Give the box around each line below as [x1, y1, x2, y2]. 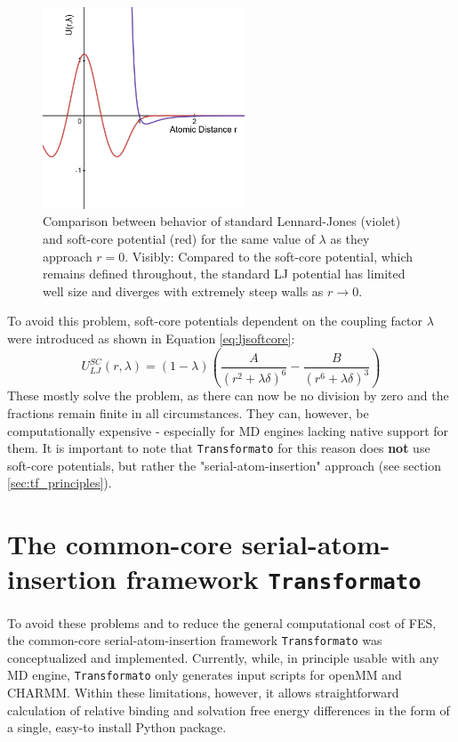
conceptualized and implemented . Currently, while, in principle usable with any [7, 648, 439, 666]
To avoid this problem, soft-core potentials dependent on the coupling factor [7, 311, 423, 330]
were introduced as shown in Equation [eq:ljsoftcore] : [7, 328, 295, 347]
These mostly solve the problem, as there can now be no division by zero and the [7, 386, 449, 405]
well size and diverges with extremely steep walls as [43, 281, 324, 300]
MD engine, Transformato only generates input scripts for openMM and [7, 665, 402, 684]
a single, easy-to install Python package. [7, 718, 227, 737]
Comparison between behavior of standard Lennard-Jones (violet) [43, 212, 401, 230]
